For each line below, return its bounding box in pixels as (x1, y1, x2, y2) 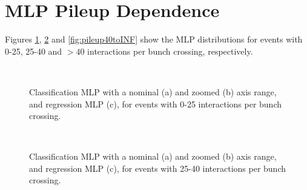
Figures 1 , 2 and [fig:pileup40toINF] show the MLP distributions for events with (5, 33, 303, 46)
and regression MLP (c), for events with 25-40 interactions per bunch (29, 161, 286, 174)
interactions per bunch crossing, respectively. (87, 44, 253, 57)
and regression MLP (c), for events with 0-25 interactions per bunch (29, 97, 282, 110)
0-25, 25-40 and (5, 44, 62, 57)
